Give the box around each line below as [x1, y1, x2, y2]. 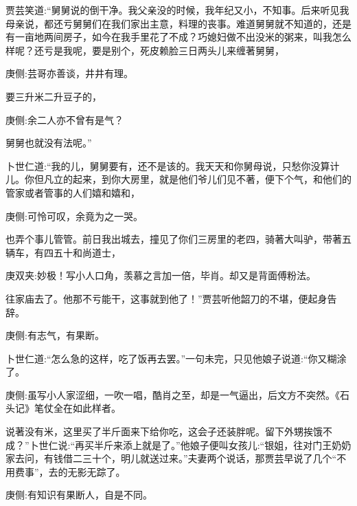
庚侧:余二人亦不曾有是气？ [5, 112, 124, 126]
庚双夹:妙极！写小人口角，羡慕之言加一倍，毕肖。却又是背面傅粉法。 [5, 268, 316, 283]
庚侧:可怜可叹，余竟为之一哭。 [5, 208, 143, 223]
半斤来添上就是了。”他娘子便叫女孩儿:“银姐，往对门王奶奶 [94, 437, 352, 452]
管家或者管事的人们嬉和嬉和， [5, 185, 140, 199]
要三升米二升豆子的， [5, 89, 102, 103]
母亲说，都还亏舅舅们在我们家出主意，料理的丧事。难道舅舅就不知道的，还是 [5, 16, 352, 30]
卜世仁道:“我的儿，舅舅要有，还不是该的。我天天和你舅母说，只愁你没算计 [5, 158, 340, 173]
